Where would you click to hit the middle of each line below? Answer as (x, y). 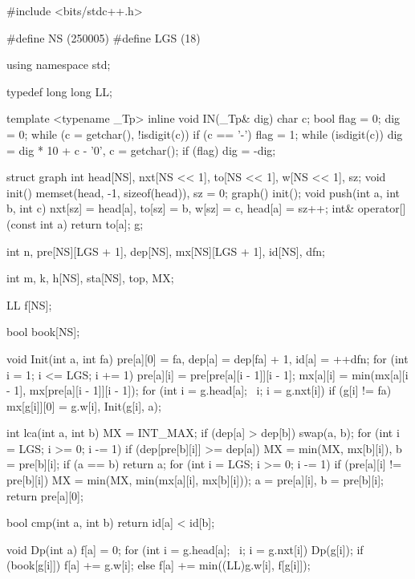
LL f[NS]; (29, 304)
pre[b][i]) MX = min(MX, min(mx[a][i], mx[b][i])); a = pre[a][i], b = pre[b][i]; (195, 480)
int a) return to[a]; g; (92, 223)
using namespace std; (59, 65)
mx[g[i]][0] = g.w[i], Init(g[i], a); (84, 405)
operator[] (382, 208)
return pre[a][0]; (45, 495)
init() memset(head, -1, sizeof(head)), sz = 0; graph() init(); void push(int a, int (203, 192)
